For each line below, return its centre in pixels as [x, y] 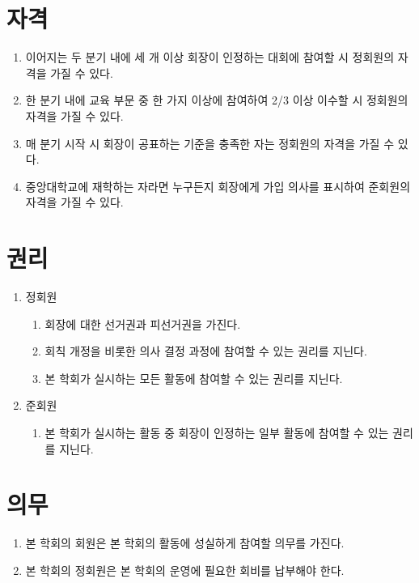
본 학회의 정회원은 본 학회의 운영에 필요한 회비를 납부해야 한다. [185, 570]
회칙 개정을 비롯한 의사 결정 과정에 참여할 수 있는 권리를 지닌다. [206, 351]
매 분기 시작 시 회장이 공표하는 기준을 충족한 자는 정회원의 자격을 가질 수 [210, 143]
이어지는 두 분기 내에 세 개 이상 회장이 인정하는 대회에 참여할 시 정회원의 [210, 57]
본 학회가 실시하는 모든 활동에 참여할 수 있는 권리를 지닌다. [194, 378]
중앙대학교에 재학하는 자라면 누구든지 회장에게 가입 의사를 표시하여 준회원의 [218, 186]
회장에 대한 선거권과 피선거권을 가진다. [143, 323]
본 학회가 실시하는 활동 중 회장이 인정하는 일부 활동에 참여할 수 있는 [217, 432]
